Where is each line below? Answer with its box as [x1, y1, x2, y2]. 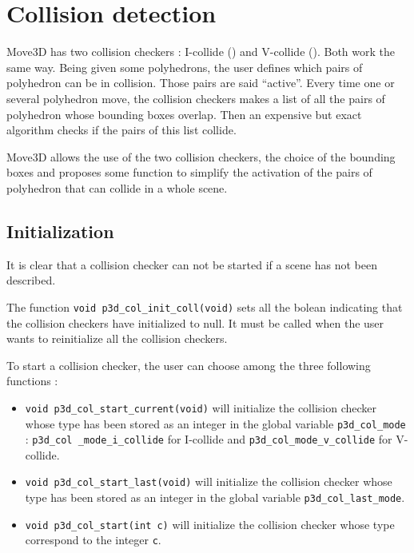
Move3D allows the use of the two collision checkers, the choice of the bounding [6, 148, 396, 165]
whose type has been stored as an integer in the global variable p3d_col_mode [25, 415, 406, 432]
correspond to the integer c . [25, 531, 161, 548]
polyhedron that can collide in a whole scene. [6, 179, 228, 196]
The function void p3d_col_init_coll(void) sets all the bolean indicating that [6, 298, 403, 315]
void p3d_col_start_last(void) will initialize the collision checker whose [25, 473, 392, 490]
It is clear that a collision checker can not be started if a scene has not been [6, 256, 377, 273]
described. [6, 272, 56, 288]
